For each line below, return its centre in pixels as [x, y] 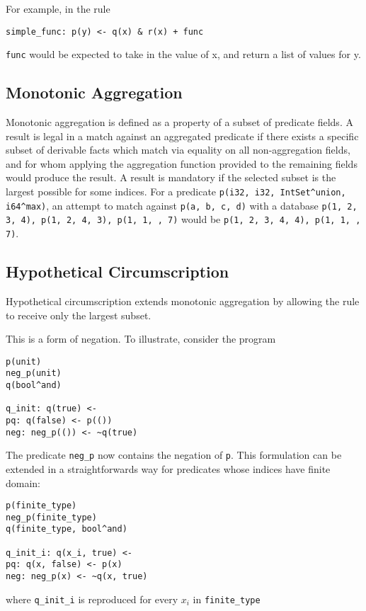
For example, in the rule [58, 8]
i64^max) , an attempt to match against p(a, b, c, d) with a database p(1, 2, [182, 205]
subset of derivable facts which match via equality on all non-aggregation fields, [178, 150]
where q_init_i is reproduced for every [92, 599]
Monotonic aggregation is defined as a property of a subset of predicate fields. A [179, 122]
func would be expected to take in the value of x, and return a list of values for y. [183, 54]
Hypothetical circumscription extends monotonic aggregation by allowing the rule [183, 301]
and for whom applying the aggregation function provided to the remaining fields [182, 163]
